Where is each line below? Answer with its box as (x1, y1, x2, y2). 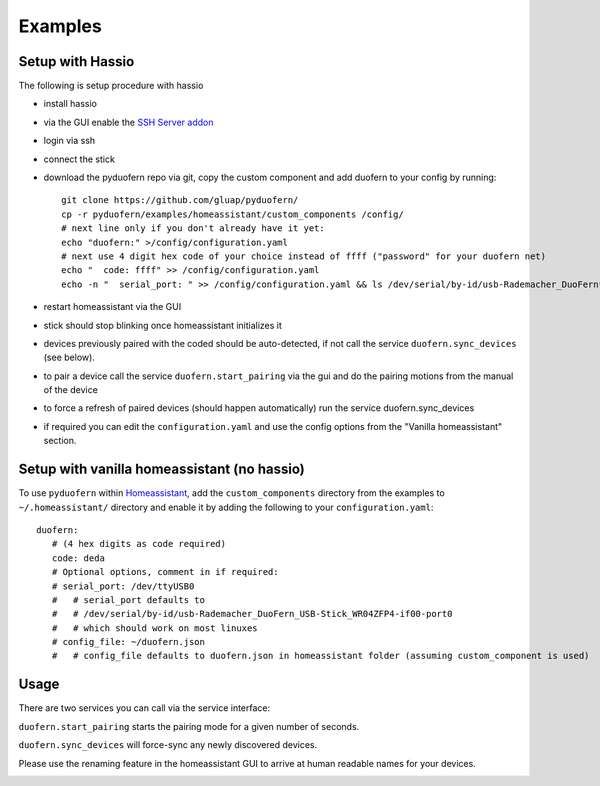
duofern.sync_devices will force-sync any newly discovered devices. (18, 739, 318, 751)
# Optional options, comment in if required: (51, 566, 279, 578)
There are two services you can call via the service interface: (18, 702, 271, 714)
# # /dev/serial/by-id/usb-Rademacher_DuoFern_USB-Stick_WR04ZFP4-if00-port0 (51, 608, 453, 620)
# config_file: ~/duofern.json (51, 636, 205, 648)
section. (43, 435, 77, 447)
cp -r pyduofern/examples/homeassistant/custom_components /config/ (61, 208, 404, 220)
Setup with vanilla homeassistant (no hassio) (18, 461, 305, 478)
